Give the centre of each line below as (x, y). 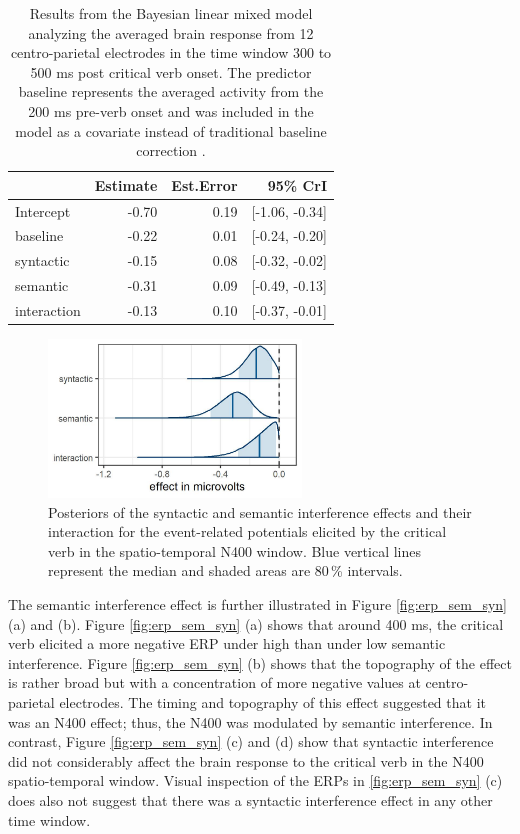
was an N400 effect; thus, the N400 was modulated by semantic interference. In (250, 721)
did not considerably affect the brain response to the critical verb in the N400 (246, 760)
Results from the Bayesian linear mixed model (171, 13)
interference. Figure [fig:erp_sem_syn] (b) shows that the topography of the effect (260, 662)
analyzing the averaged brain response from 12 (171, 32)
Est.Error (204, 184)
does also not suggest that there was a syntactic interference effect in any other (250, 799)
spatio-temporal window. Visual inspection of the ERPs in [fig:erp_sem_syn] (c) (255, 780)
